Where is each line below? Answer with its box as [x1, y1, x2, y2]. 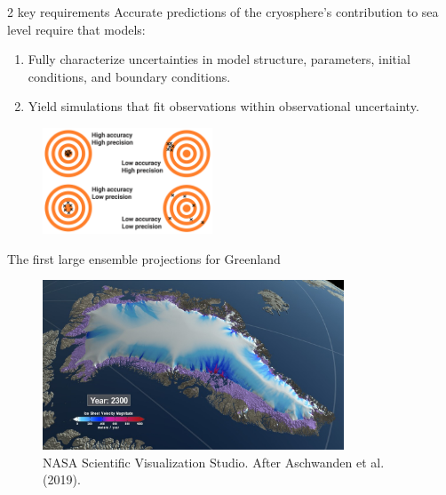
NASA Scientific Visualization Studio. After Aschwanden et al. [43, 452, 385, 471]
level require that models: [7, 20, 146, 38]
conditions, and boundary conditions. [28, 67, 231, 85]
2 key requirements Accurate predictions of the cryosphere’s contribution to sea [7, 3, 439, 20]
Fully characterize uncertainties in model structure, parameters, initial [28, 50, 410, 68]
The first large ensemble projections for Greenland [7, 249, 281, 267]
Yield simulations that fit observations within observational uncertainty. [28, 97, 419, 116]
